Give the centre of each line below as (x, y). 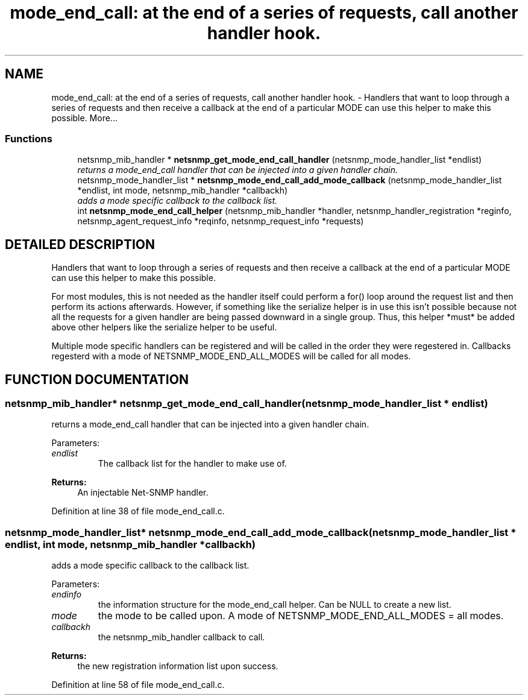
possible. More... (84, 118)
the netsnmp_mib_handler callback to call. (181, 637)
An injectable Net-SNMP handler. (143, 493)
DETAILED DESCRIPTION (80, 244)
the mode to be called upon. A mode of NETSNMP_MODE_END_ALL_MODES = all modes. (301, 616)
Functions (29, 138)
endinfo (67, 594)
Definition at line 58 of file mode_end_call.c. (138, 685)
